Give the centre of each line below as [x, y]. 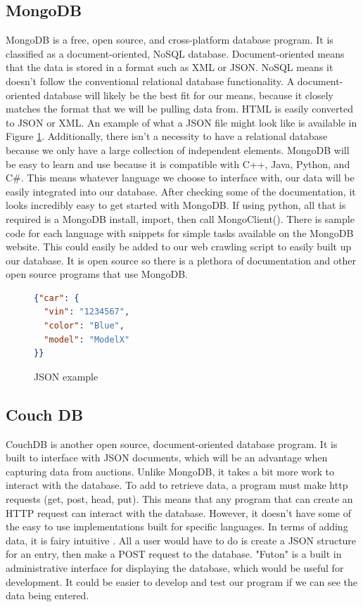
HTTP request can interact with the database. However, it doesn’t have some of [178, 512]
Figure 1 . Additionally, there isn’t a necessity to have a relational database [167, 136]
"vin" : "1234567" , [87, 312]
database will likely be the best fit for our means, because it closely [189, 95]
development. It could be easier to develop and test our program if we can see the [182, 581]
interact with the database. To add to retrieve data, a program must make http [177, 485]
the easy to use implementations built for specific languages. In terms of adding [177, 526]
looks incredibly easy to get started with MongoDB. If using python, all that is [176, 205]
